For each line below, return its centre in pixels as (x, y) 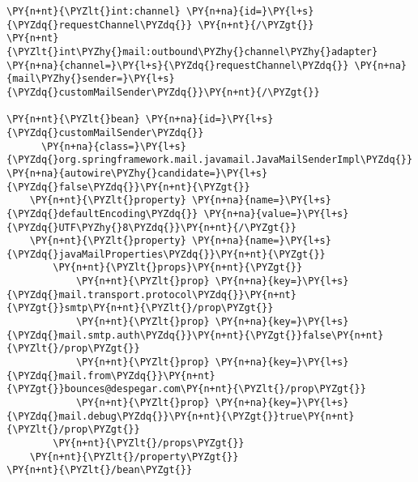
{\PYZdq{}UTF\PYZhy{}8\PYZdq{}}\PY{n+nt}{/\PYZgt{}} (151, 227)
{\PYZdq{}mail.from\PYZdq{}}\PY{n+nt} (111, 375)
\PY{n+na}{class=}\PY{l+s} (113, 146)
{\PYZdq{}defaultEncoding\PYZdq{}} (102, 213)
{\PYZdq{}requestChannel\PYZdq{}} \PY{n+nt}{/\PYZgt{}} (160, 25)
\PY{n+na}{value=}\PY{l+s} (276, 213)
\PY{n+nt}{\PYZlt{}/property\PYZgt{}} (134, 456)
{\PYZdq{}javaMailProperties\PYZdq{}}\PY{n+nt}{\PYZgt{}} (166, 254)
